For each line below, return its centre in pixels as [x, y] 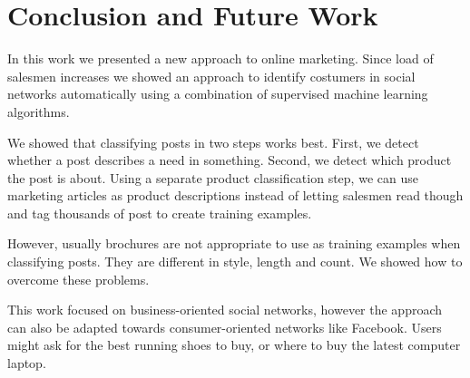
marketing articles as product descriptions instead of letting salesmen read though [235, 195]
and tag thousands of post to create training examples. [160, 213]
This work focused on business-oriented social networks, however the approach [225, 310]
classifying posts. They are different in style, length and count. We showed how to [235, 262]
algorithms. [39, 111]
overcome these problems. [78, 279]
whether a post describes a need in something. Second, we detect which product [230, 160]
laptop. [27, 363]
